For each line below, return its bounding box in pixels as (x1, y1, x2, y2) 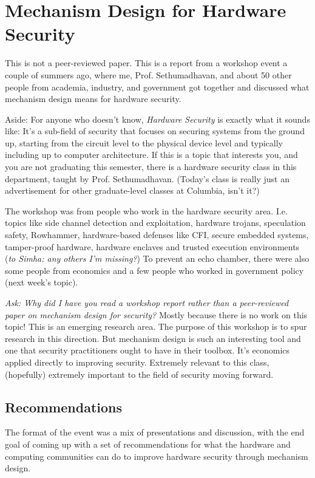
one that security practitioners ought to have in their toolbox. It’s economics (5, 344, 290, 357)
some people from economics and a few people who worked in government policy (5, 264, 304, 276)
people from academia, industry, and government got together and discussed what (5, 80, 310, 93)
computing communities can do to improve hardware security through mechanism (5, 449, 308, 462)
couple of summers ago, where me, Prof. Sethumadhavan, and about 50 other (5, 68, 292, 81)
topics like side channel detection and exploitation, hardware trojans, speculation (5, 216, 306, 229)
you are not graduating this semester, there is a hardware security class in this (5, 160, 297, 173)
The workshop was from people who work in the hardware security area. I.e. (5, 204, 288, 217)
